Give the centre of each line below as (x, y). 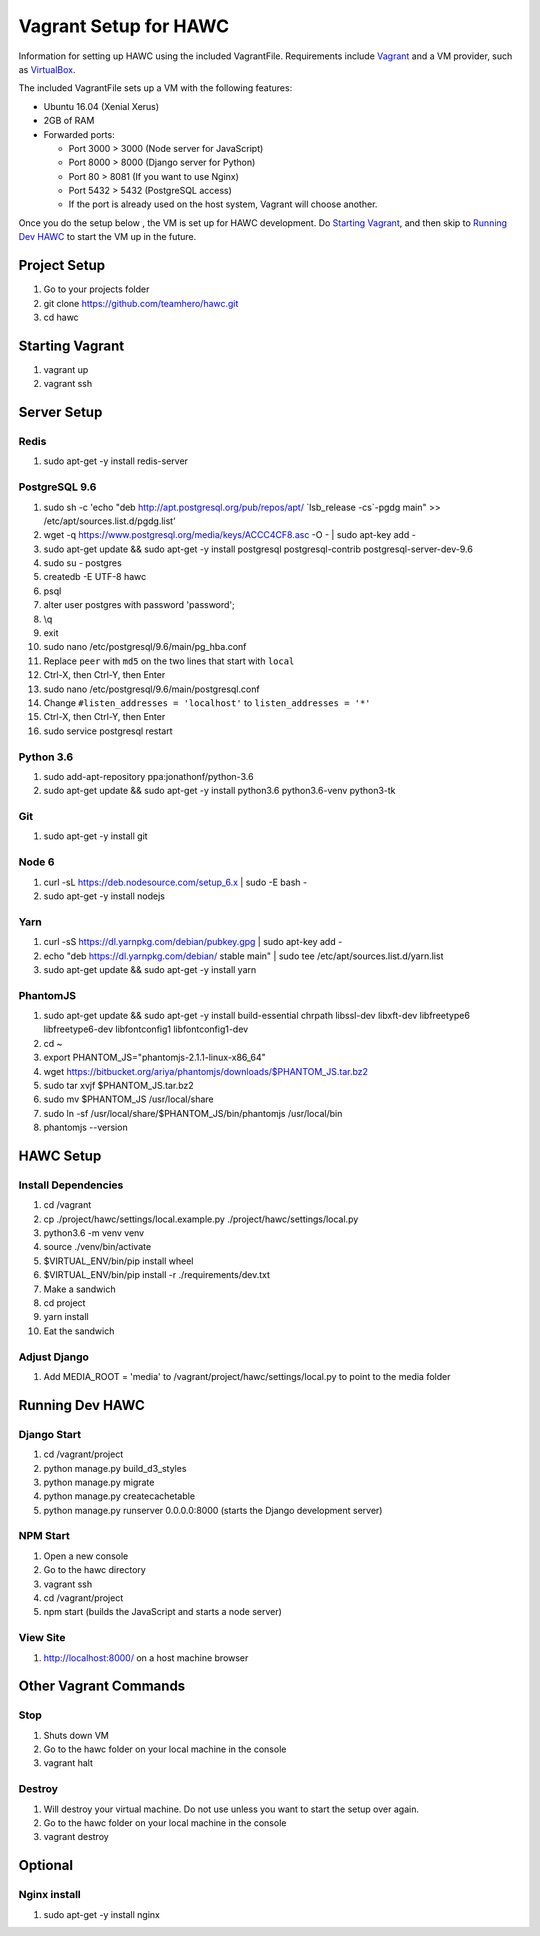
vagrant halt (68, 1763)
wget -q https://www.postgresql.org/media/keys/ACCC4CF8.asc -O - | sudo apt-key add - (230, 535)
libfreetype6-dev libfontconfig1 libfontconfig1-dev (146, 1029)
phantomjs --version (86, 1127)
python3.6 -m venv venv (94, 1233)
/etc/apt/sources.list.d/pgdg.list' (110, 521)
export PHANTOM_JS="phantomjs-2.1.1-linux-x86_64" (155, 1057)
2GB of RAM (69, 121)
